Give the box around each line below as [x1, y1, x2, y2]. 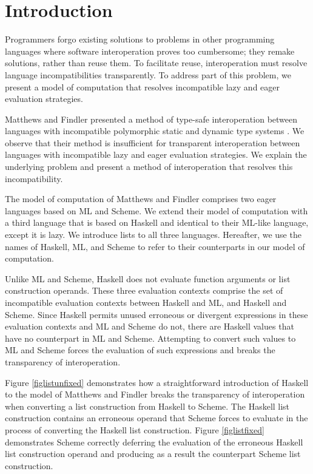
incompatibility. [5, 172, 63, 185]
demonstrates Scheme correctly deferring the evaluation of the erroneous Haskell [5, 435, 303, 448]
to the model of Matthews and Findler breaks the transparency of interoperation [5, 388, 305, 401]
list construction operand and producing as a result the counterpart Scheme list [5, 447, 301, 460]
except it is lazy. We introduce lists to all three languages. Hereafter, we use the [5, 228, 301, 241]
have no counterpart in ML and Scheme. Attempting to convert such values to [5, 331, 296, 344]
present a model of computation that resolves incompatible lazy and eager [5, 80, 280, 93]
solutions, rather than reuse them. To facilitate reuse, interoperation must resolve [5, 56, 308, 69]
